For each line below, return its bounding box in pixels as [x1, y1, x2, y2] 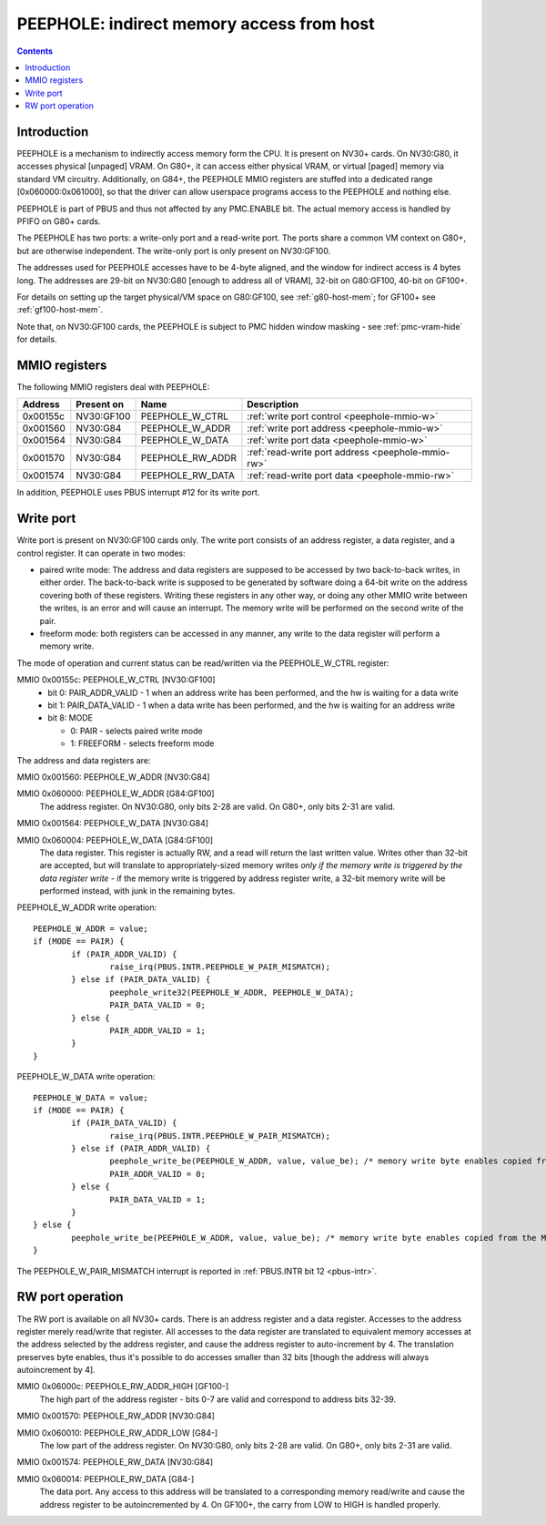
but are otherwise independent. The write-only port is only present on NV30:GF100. [16, 245, 331, 256]
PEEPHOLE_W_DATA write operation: [16, 1071, 156, 1082]
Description [247, 398, 299, 411]
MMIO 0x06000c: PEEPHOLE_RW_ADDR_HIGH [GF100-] [16, 1381, 229, 1392]
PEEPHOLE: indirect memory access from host [16, 14, 375, 34]
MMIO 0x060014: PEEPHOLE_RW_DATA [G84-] [16, 1473, 195, 1484]
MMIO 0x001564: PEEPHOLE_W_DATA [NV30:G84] [16, 818, 209, 829]
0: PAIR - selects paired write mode [70, 725, 204, 736]
